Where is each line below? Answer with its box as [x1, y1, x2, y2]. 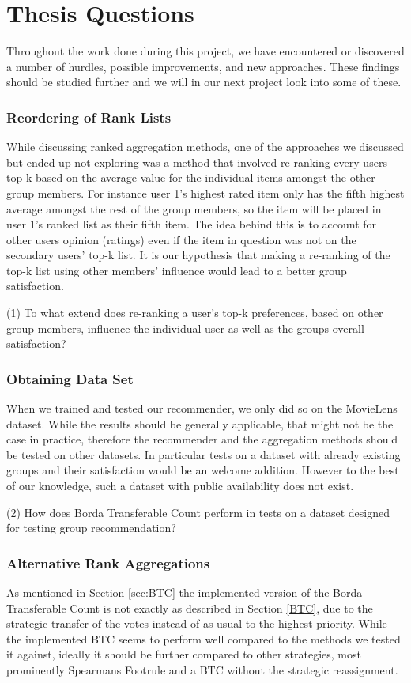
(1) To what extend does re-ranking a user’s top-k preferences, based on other [6, 304, 383, 321]
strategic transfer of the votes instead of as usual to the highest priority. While [6, 615, 387, 632]
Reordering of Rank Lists [6, 107, 172, 126]
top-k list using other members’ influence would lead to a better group [6, 262, 347, 278]
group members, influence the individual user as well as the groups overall [6, 319, 364, 336]
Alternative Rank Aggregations [6, 553, 210, 572]
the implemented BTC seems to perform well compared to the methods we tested [6, 630, 401, 647]
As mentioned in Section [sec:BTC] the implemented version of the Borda [6, 584, 363, 601]
